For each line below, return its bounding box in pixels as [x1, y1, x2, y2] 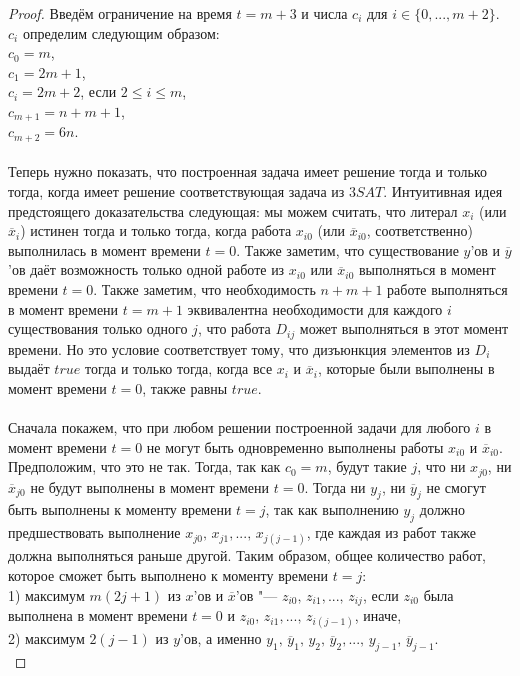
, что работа [197, 318, 271, 339]
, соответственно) [366, 220, 473, 241]
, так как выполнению [265, 499, 399, 520]
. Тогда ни [304, 476, 366, 497]
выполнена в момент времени [8, 605, 188, 626]
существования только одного [8, 318, 188, 339]
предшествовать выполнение [8, 522, 181, 543]
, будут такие [327, 456, 407, 477]
